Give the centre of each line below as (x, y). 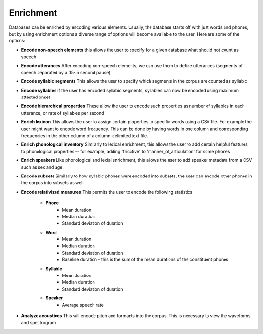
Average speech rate (83, 305)
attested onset (36, 97)
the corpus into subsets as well (52, 183)
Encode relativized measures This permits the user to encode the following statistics (107, 192)
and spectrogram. (39, 323)
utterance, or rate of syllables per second (63, 113)
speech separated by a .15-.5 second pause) (66, 72)
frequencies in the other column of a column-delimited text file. (85, 136)
